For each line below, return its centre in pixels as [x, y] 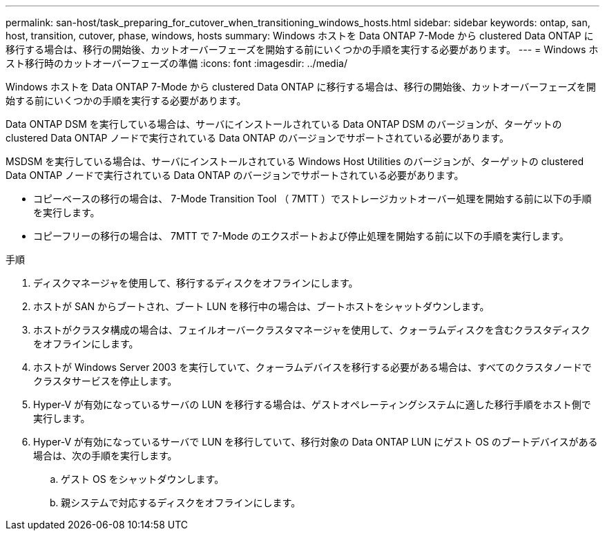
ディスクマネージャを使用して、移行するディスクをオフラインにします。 [196, 283]
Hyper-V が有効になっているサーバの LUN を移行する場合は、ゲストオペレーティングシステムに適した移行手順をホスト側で [312, 404]
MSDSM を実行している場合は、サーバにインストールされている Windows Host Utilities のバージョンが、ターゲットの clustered [295, 161]
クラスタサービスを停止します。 [105, 381]
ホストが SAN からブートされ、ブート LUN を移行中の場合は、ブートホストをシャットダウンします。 [261, 306]
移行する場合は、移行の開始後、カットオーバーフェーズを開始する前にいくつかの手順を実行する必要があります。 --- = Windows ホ [302, 49]
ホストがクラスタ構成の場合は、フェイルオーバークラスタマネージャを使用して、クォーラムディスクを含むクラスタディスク [312, 330]
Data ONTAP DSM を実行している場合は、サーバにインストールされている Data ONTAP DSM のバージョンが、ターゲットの [284, 124]
